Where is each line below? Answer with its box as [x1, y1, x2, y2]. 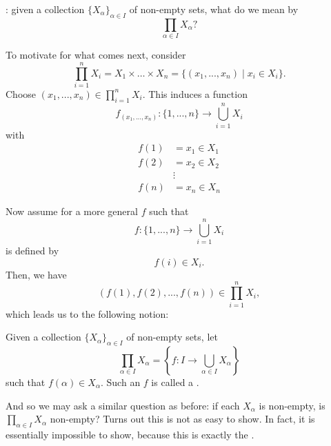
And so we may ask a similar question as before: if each [6, 398, 240, 412]
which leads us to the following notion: [6, 306, 169, 321]
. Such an [100, 374, 141, 389]
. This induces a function [142, 86, 248, 101]
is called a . [151, 374, 199, 389]
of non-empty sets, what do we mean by [129, 2, 299, 16]
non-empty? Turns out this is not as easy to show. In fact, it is [50, 412, 315, 426]
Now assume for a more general [6, 204, 138, 219]
